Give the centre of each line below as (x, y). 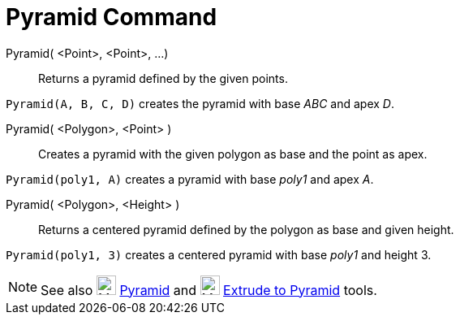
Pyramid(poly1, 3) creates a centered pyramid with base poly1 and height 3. (219, 254)
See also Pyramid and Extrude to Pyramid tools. (209, 290)
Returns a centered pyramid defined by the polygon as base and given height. (246, 229)
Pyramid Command (112, 17)
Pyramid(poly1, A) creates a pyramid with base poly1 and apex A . (190, 179)
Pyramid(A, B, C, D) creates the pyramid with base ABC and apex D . (200, 103)
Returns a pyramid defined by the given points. (163, 78)
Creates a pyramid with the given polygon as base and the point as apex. (233, 154)
